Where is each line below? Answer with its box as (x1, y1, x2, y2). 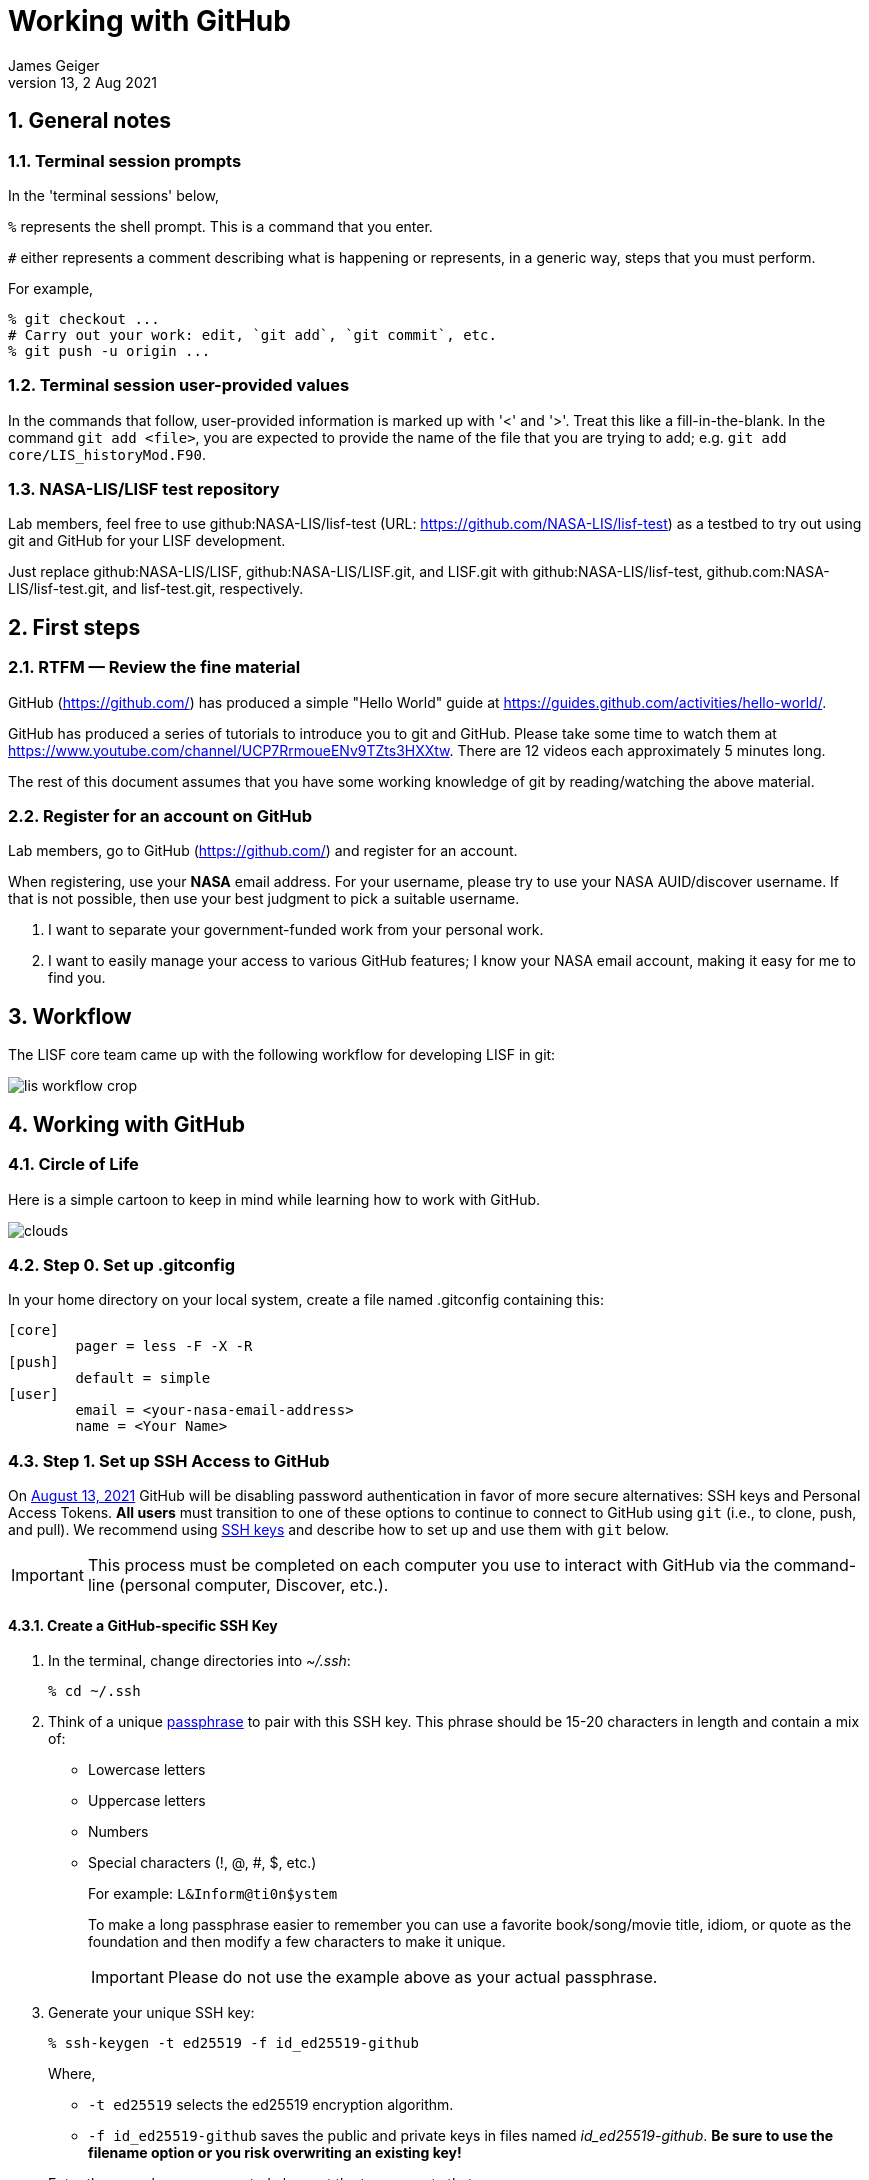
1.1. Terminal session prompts (8, 150, 242, 171)
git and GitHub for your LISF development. (8, 532, 286, 550)
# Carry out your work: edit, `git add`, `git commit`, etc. (8, 326, 497, 343)
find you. (48, 969, 106, 987)
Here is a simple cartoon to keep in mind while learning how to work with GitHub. (8, 1190, 541, 1208)
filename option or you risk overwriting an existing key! (88, 2144, 462, 2162)
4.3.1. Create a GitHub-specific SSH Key (8, 1616, 278, 1634)
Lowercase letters (88, 1761, 206, 1779)
